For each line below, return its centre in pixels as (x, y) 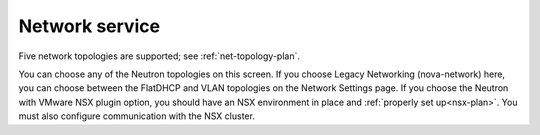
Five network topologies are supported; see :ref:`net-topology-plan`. (159, 56)
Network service (89, 26)
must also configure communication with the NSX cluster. (136, 116)
